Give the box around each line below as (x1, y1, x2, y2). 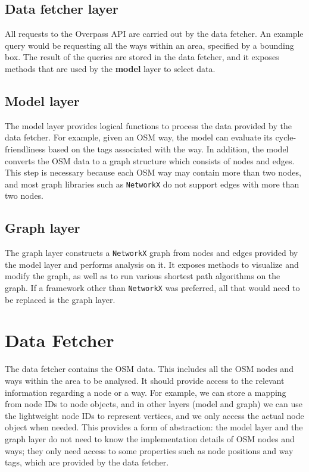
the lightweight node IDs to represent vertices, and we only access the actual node (5, 409, 304, 421)
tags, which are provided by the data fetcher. (5, 456, 169, 468)
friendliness (5, 142, 46, 155)
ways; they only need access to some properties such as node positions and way (5, 444, 294, 457)
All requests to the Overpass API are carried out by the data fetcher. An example (5, 27, 304, 40)
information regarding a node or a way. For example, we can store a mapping (5, 386, 286, 398)
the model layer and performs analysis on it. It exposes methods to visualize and (5, 258, 299, 270)
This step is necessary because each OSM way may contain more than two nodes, (5, 166, 301, 179)
